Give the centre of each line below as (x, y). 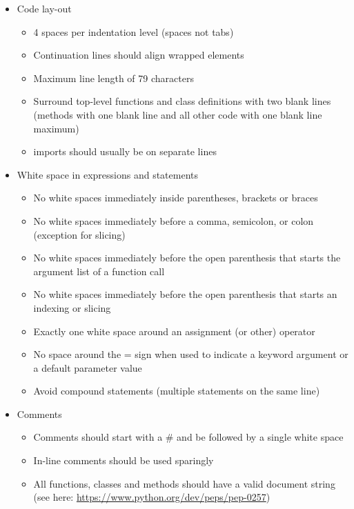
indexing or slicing (72, 307)
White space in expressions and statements (107, 174)
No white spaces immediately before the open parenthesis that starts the (187, 258)
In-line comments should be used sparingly (124, 460)
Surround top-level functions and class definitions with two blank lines (182, 101)
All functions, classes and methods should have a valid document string (184, 483)
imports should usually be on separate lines (125, 151)
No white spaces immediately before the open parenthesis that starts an (185, 294)
